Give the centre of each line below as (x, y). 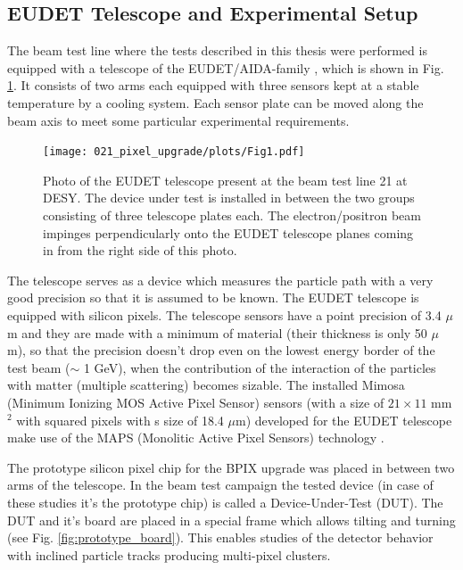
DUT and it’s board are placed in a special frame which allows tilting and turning (231, 520)
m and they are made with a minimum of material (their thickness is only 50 (217, 332)
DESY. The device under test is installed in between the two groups (229, 198)
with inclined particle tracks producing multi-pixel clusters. (169, 554)
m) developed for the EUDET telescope (343, 420)
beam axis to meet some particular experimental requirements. (178, 120)
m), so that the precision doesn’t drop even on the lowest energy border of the (221, 350)
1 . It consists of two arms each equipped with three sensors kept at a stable (213, 85)
